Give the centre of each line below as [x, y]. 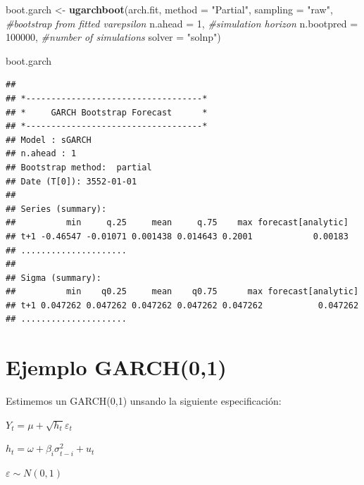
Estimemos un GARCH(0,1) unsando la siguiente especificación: [144, 401]
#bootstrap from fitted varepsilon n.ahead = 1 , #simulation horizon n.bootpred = [182, 23]
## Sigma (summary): [54, 278]
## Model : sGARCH [49, 140]
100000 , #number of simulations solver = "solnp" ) [113, 37]
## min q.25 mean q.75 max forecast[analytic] [177, 223]
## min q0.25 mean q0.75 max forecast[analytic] [182, 292]
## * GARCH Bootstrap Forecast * [107, 112]
